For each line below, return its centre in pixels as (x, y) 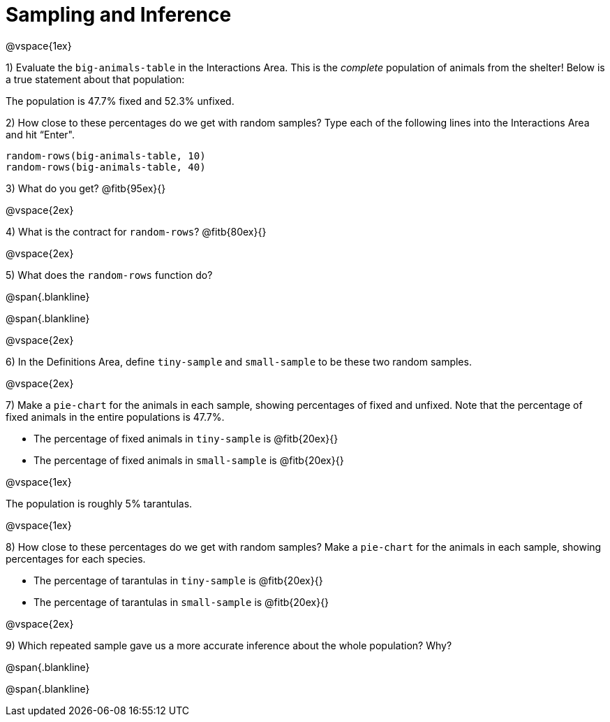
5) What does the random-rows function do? (109, 275)
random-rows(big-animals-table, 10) (106, 156)
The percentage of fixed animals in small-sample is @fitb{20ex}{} (189, 460)
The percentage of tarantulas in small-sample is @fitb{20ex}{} (181, 602)
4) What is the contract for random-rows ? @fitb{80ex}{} (136, 231)
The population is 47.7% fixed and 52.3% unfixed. (120, 101)
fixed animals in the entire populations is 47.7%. (115, 417)
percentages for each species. (76, 558)
